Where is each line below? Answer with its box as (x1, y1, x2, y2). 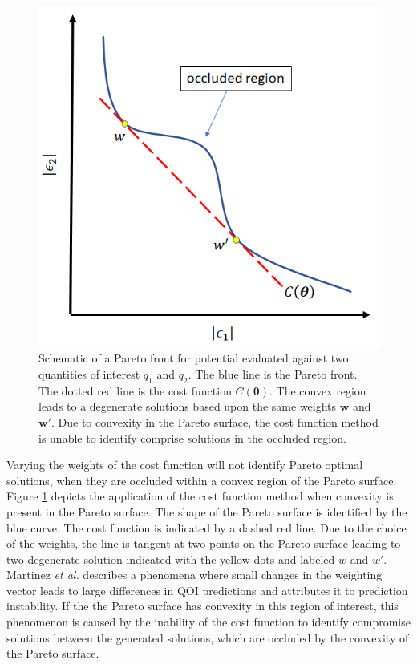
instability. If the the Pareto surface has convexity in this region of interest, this (6, 597, 399, 614)
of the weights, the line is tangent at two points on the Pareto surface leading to (6, 535, 401, 552)
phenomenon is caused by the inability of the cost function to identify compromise (6, 613, 411, 630)
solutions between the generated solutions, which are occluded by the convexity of (6, 629, 409, 646)
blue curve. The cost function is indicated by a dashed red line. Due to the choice (6, 519, 407, 536)
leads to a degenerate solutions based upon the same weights (38, 398, 337, 415)
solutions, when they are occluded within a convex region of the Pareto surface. (6, 472, 397, 488)
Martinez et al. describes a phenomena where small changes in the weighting (6, 566, 383, 583)
